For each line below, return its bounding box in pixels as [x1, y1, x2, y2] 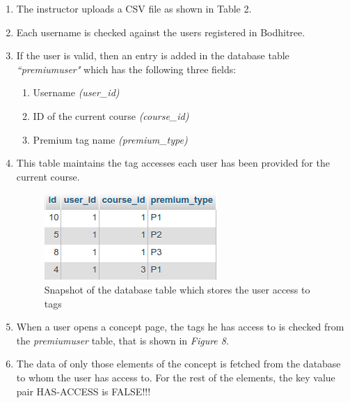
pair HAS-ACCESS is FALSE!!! [16, 383, 151, 398]
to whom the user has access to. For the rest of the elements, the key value [16, 370, 335, 384]
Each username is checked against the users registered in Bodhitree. [16, 24, 305, 39]
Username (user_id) [33, 85, 120, 100]
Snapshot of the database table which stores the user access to [44, 282, 310, 296]
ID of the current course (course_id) [33, 108, 189, 123]
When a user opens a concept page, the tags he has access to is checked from [16, 319, 344, 334]
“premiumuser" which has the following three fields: [16, 61, 237, 76]
